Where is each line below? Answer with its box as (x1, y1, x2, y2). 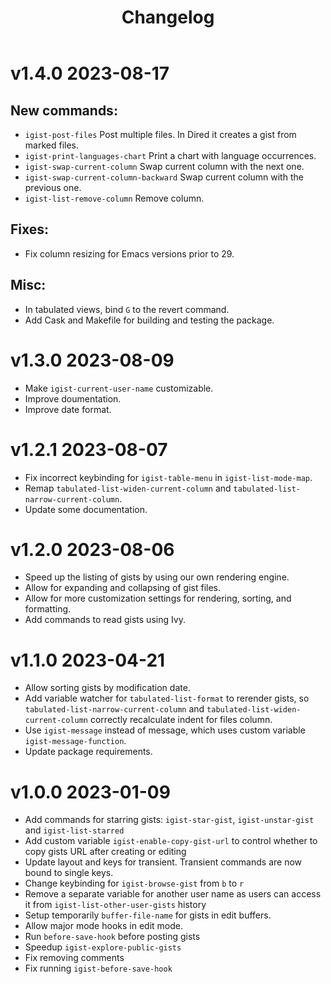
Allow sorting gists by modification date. (24, 682, 191, 694)
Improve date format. (24, 403, 112, 415)
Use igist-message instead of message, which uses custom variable (24, 724, 306, 736)
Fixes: (10, 221, 50, 238)
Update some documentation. (24, 503, 148, 515)
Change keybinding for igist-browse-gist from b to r (24, 877, 245, 890)
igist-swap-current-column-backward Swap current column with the (24, 171, 304, 183)
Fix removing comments (24, 952, 125, 964)
